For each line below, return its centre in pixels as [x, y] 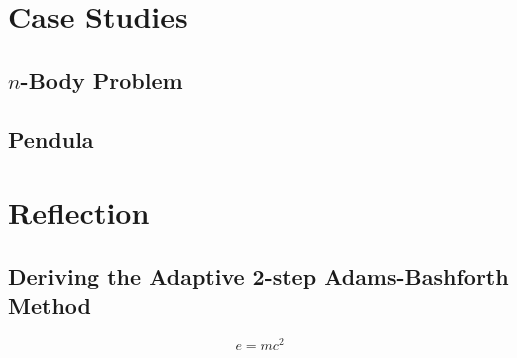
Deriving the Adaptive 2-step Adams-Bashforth [258, 275]
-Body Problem [101, 79]
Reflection [79, 212]
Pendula [51, 138]
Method [49, 305]
